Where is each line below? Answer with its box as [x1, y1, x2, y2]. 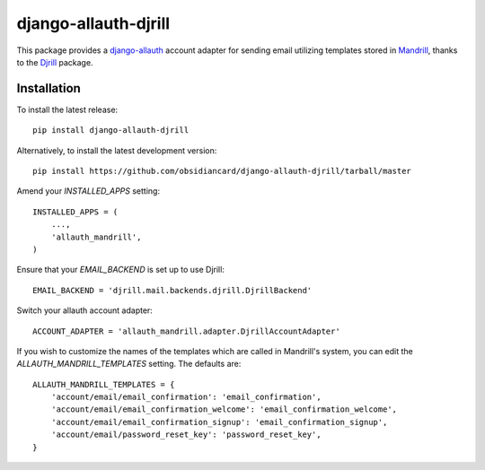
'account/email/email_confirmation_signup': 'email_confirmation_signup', [50, 417, 388, 427]
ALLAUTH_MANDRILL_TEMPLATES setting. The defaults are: [16, 359, 242, 370]
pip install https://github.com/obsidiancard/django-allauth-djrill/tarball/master [32, 166, 412, 177]
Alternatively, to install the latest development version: [16, 144, 217, 156]
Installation [16, 81, 81, 96]
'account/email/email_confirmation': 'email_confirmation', [50, 392, 322, 403]
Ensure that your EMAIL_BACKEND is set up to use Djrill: [16, 265, 225, 275]
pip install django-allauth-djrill [32, 126, 190, 135]
